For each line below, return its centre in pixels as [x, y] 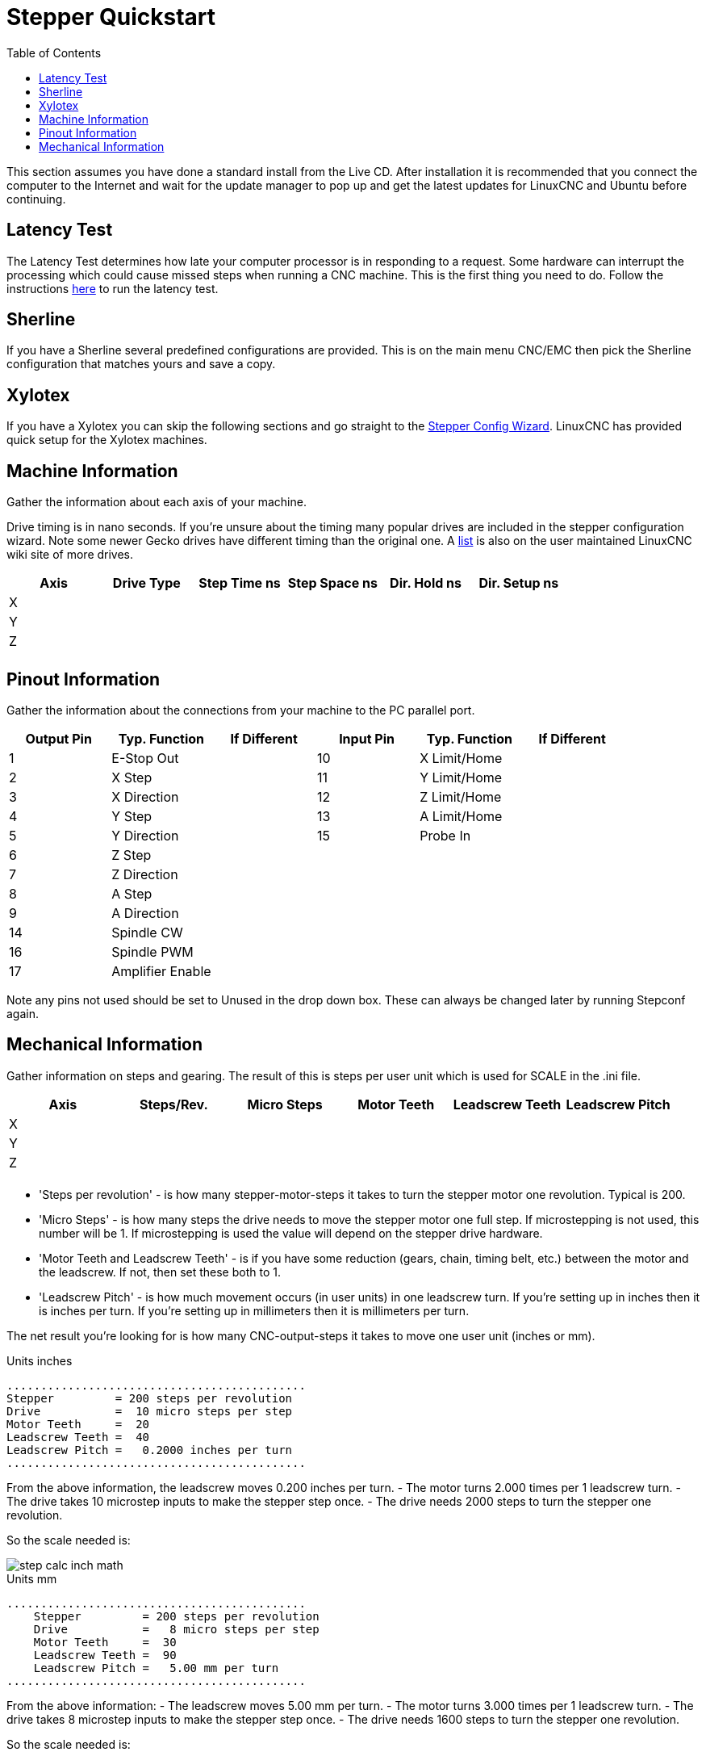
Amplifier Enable [161, 971]
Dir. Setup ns [519, 583]
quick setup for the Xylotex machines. [107, 440]
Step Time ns [240, 583]
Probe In [445, 835]
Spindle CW [147, 932]
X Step [132, 777]
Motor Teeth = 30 [105, 1642]
